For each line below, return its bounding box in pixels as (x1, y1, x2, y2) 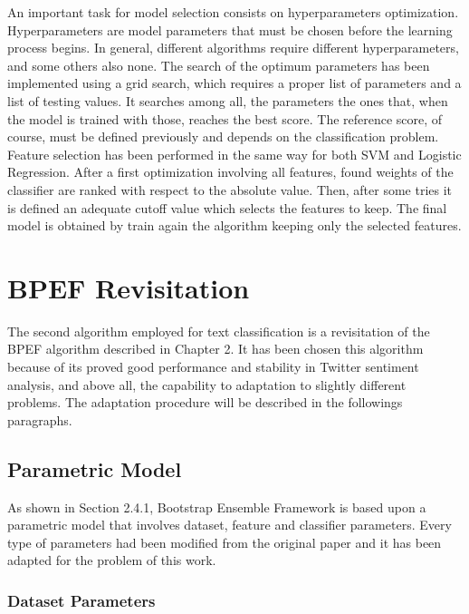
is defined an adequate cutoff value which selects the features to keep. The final (7, 198, 447, 217)
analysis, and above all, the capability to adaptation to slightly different (7, 375, 407, 394)
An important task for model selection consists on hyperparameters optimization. (7, 3, 459, 21)
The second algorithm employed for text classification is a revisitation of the (7, 321, 430, 340)
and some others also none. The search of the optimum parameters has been (7, 55, 430, 74)
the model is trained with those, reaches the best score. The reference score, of (7, 109, 443, 128)
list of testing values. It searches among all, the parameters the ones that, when (7, 91, 448, 110)
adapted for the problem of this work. (7, 551, 216, 570)
